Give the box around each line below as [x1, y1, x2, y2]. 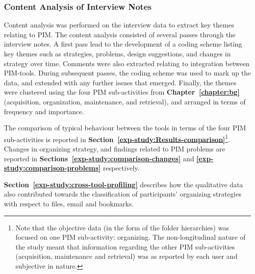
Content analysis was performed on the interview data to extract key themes [4, 20, 234, 30]
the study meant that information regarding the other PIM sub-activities [15, 241, 235, 251]
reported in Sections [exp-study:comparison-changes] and [4, 153, 194, 163]
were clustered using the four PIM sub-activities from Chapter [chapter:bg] [4, 87, 240, 97]
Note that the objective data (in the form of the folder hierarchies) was [15, 222, 229, 232]
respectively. [103, 163, 140, 173]
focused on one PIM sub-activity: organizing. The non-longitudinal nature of [15, 232, 246, 242]
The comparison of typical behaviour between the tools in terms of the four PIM [4, 123, 246, 133]
